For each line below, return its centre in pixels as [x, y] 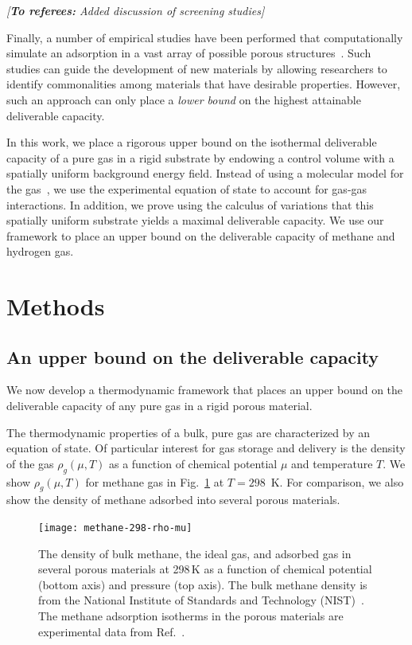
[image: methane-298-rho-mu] [115, 528]
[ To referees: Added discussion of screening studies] [136, 10]
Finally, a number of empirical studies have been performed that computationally [205, 37]
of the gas [30, 463]
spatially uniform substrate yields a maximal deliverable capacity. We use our [195, 220]
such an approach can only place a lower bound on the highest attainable [184, 99]
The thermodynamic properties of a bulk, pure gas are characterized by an [188, 432]
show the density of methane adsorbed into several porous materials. [173, 500]
